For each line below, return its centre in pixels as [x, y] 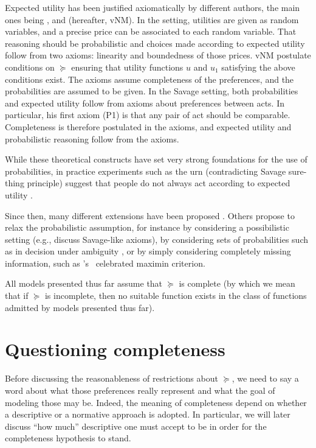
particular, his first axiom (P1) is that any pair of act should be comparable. [148, 115]
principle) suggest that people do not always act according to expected [159, 183]
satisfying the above [258, 67]
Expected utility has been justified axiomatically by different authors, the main [153, 7]
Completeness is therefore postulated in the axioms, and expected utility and [148, 126]
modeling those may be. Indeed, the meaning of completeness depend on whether [156, 402]
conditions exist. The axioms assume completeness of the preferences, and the [149, 79]
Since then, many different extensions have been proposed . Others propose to [150, 215]
